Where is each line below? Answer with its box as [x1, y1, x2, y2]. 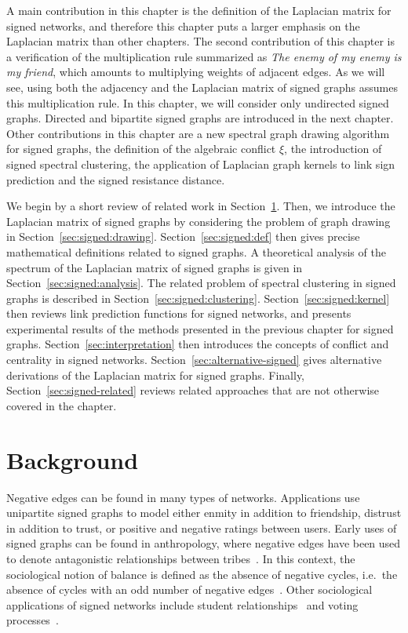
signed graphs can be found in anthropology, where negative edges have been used [6, 535, 401, 551]
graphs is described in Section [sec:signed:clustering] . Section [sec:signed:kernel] [6, 289, 390, 306]
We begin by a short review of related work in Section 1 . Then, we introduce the [6, 198, 395, 214]
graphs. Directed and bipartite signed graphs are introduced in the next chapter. [6, 110, 394, 126]
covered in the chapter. [6, 397, 117, 413]
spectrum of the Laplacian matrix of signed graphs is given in [6, 259, 303, 275]
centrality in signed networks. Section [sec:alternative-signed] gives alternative [6, 351, 382, 368]
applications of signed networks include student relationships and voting [6, 596, 359, 613]
